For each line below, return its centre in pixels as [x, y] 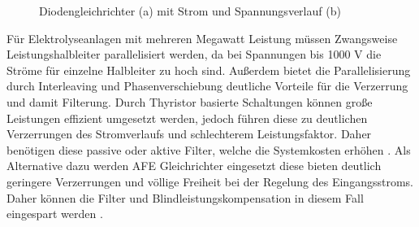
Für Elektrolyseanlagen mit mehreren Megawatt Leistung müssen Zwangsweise [202, 38]
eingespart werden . [55, 214]
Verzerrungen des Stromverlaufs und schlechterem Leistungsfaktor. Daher [189, 134]
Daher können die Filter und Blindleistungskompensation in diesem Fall [185, 197]
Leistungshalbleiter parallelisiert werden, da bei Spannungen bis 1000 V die [194, 54]
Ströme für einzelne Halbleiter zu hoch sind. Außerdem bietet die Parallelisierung [209, 70]
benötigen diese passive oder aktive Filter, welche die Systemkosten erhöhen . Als [209, 149]
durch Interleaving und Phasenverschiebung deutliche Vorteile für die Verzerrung [207, 86]
